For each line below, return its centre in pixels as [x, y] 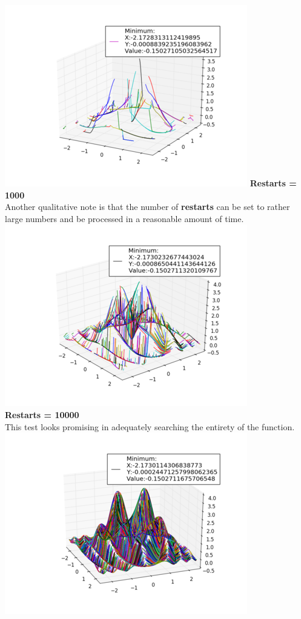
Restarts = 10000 [42, 414]
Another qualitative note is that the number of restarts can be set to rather [147, 207]
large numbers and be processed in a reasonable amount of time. [124, 218]
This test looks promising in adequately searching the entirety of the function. [150, 426]
